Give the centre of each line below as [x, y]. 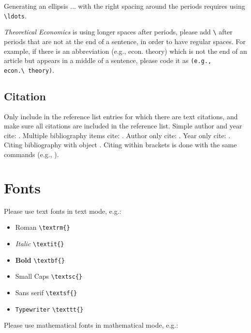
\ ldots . [15, 15]
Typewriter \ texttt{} [49, 309]
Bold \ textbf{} [40, 260]
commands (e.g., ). [31, 154]
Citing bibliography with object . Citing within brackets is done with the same [120, 145]
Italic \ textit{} [40, 243]
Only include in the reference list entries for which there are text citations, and [121, 116]
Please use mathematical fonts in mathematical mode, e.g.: [91, 325]
